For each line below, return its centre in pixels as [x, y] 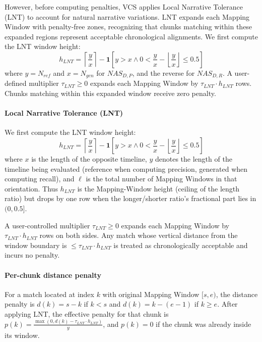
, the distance [237, 294]
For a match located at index [49, 294]
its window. [22, 335]
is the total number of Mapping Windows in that [161, 179]
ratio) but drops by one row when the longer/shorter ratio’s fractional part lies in [130, 198]
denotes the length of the [193, 159]
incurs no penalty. [32, 255]
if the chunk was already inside [204, 324]
